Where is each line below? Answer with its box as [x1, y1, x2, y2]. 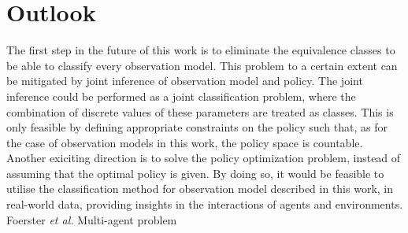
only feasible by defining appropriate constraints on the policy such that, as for [6, 119, 388, 135]
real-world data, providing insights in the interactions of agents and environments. [6, 196, 403, 213]
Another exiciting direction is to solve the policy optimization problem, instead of [6, 150, 401, 166]
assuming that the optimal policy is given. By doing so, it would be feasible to [6, 165, 384, 181]
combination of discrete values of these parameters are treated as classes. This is [6, 103, 394, 120]
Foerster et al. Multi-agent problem [6, 211, 177, 227]
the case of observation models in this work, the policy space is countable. [6, 134, 363, 150]
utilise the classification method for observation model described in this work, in [6, 180, 394, 197]
